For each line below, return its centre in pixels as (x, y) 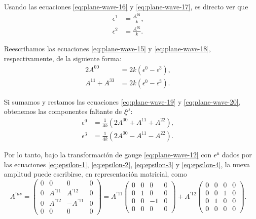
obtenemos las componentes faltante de (63, 111)
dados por (237, 154)
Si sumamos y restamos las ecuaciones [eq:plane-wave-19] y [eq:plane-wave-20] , (122, 101)
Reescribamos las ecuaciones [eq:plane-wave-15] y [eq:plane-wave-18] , (108, 49)
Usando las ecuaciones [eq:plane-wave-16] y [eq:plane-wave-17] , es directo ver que (126, 6)
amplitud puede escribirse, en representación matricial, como (96, 174)
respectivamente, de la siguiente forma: (63, 58)
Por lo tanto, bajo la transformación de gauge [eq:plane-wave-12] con (108, 154)
